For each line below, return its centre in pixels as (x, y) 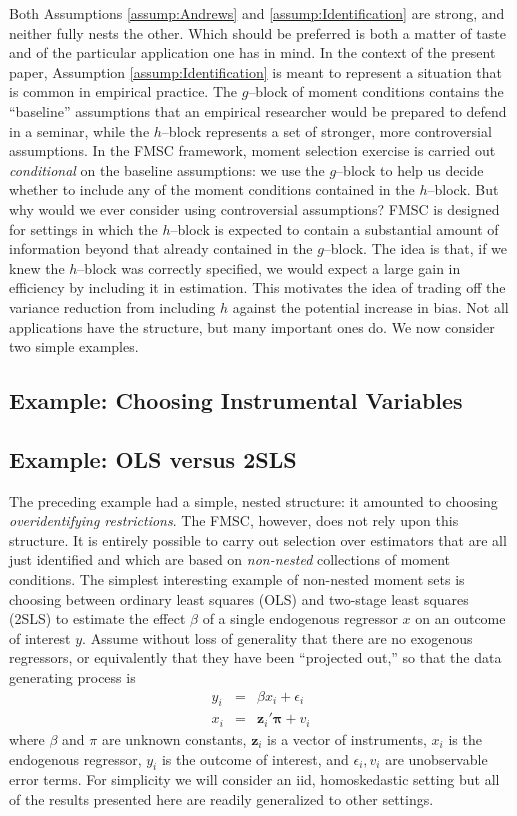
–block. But (463, 189)
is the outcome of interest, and (255, 758)
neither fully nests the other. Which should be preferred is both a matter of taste (257, 32)
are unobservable (436, 758)
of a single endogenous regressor (300, 618)
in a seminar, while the (79, 130)
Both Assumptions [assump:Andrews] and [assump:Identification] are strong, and (257, 13)
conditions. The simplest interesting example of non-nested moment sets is (237, 579)
